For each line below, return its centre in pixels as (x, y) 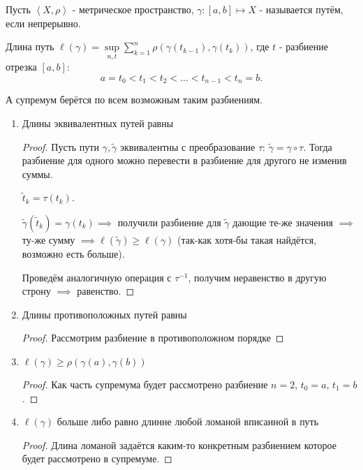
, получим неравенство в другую (257, 277)
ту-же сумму (49, 240)
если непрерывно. (43, 23)
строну (36, 291)
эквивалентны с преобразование (188, 146)
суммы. (37, 174)
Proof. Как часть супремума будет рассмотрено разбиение (145, 384)
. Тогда (318, 146)
